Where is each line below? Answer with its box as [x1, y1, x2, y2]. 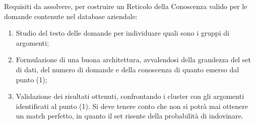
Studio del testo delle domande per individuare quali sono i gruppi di [16, 28, 229, 38]
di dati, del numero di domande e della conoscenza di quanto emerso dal [16, 64, 239, 74]
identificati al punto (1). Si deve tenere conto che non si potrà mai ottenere [16, 100, 248, 111]
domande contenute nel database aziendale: [4, 11, 138, 21]
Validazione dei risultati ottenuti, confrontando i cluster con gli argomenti [16, 91, 244, 101]
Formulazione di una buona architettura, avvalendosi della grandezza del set [16, 54, 251, 65]
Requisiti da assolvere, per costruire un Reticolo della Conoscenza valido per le [4, 1, 247, 11]
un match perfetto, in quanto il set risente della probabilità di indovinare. [16, 110, 243, 121]
